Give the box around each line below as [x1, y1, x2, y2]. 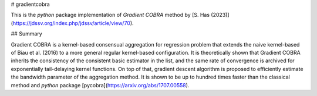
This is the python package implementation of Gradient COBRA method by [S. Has [11, 12, 210, 19]
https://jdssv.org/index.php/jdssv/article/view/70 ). [12, 19, 134, 26]
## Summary [11, 30, 42, 37]
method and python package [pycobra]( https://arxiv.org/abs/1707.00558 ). [11, 81, 190, 88]
